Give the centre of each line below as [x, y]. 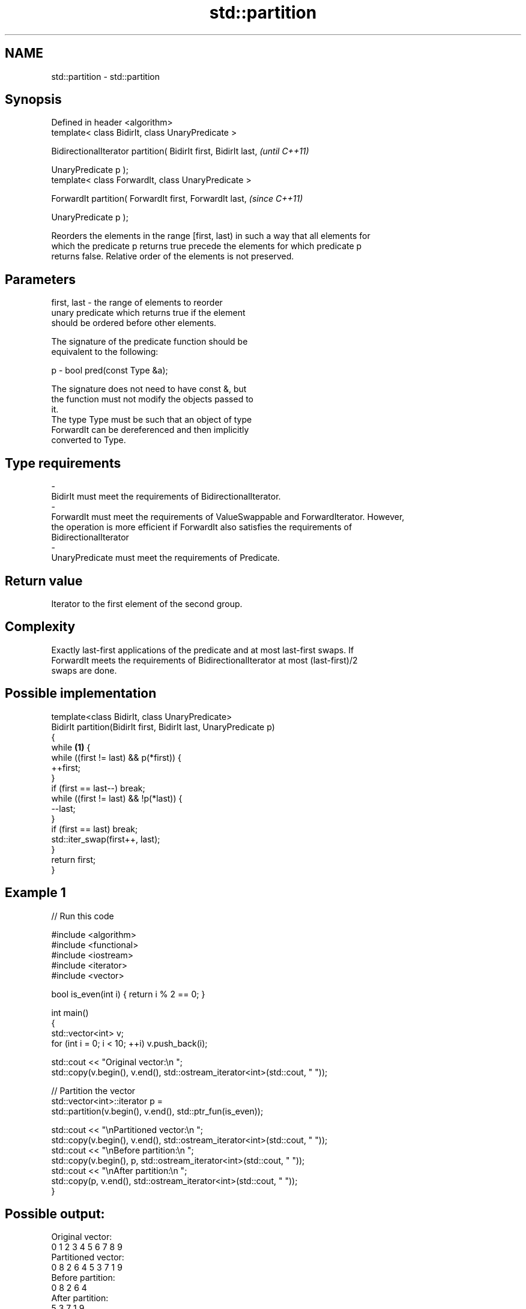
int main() [70, 1012]
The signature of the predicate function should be [150, 342]
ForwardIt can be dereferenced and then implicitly [150, 430]
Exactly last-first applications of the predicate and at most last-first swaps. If [203, 650]
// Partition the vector [93, 1090]
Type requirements [63, 463]
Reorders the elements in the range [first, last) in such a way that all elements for [211, 236]
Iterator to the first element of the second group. [147, 603]
